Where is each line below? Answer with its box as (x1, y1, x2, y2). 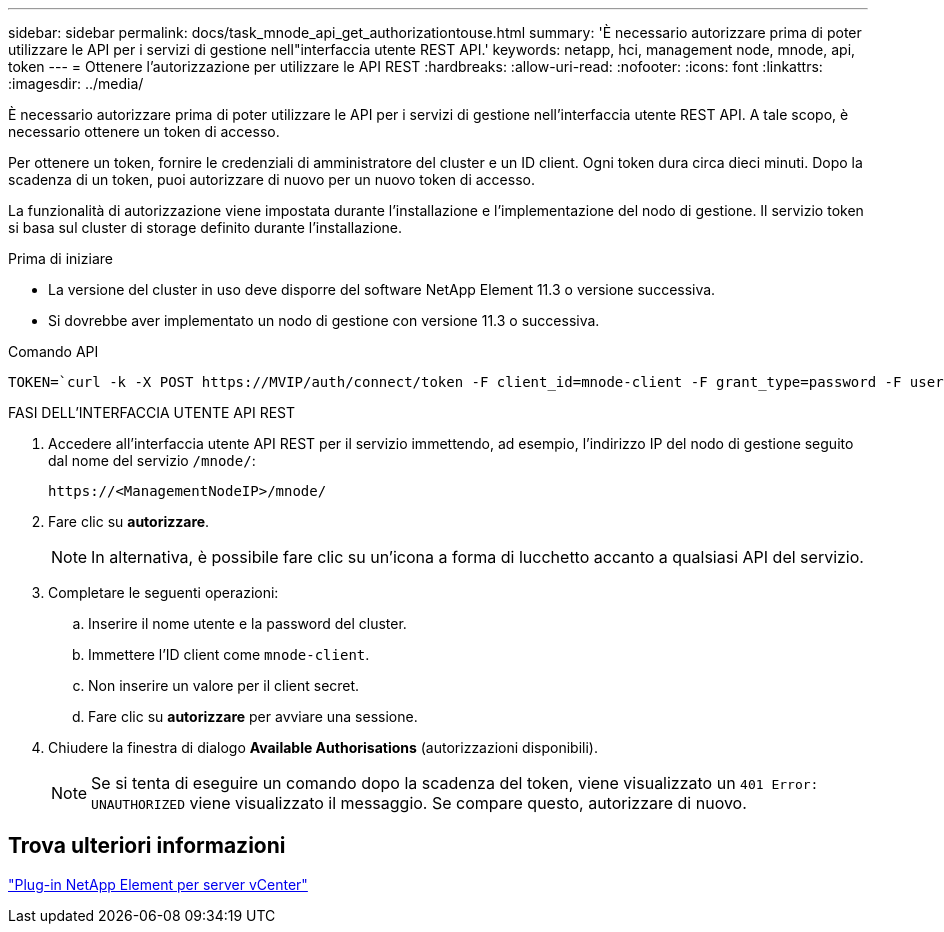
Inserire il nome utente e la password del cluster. (88, 615, 407, 632)
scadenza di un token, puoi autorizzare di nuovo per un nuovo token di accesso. (8, 171, 535, 188)
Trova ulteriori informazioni (8, 833, 286, 859)
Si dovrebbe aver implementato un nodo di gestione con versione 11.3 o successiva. (48, 312, 600, 329)
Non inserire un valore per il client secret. (88, 677, 360, 694)
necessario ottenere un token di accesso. (8, 123, 280, 140)
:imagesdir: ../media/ (8, 75, 144, 92)
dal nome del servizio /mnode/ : (48, 452, 256, 469)
